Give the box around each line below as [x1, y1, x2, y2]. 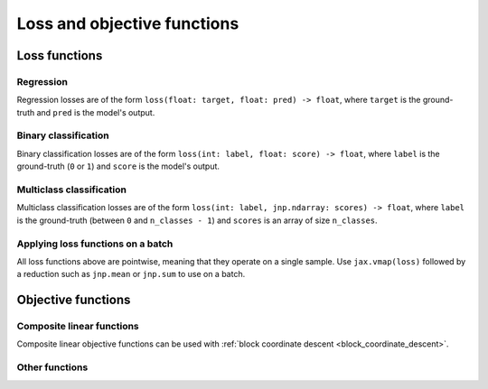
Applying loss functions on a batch [16, 237, 174, 250]
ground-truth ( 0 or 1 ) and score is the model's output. [16, 161, 221, 171]
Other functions [16, 361, 89, 374]
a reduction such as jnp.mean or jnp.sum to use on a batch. [16, 269, 246, 280]
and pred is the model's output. [36, 107, 155, 117]
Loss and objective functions [16, 14, 239, 33]
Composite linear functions [16, 320, 139, 333]
